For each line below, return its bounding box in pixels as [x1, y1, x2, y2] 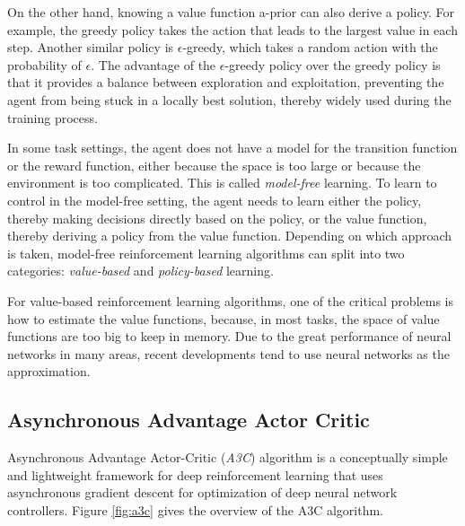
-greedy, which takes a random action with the [182, 38, 438, 57]
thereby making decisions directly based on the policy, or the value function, [7, 208, 427, 227]
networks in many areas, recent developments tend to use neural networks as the [7, 344, 450, 363]
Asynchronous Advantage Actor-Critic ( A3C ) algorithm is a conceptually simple [7, 448, 448, 467]
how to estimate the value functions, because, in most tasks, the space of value [7, 309, 440, 328]
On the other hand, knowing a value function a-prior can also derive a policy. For [7, 3, 454, 21]
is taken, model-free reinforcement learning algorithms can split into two [7, 243, 405, 262]
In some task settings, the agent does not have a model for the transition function [7, 138, 458, 157]
